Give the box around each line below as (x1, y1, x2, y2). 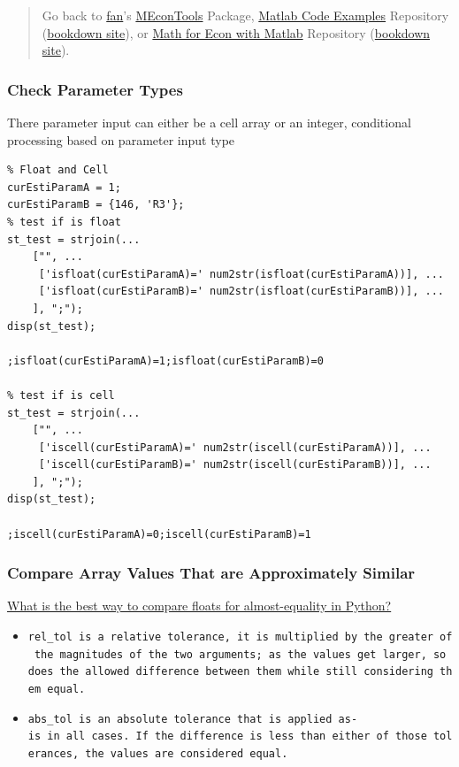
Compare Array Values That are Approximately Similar (7, 562, 416, 584)
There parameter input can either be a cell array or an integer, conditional (7, 113, 411, 131)
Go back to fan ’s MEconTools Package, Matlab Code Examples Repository (42, 6, 449, 24)
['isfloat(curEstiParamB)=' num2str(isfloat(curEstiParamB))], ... (38, 285, 444, 298)
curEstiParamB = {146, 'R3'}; (7, 198, 185, 211)
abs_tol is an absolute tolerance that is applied (27, 712, 333, 725)
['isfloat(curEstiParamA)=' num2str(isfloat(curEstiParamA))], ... (38, 267, 444, 280)
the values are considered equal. (85, 748, 288, 760)
